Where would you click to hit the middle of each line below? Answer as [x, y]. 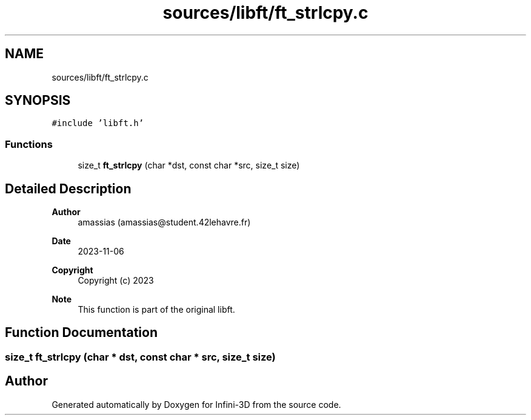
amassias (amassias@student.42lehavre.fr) [164, 222]
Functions [29, 144]
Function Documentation [81, 333]
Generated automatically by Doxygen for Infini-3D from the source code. [196, 404]
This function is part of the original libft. [156, 310]
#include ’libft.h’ [98, 123]
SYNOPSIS [38, 101]
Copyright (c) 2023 [116, 281]
